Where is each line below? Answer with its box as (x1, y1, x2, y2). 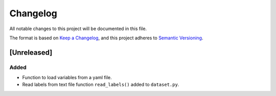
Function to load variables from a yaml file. (22, 75, 112, 81)
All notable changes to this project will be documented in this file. (9, 26, 147, 32)
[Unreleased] (9, 48, 53, 57)
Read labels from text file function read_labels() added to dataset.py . (22, 82, 179, 88)
